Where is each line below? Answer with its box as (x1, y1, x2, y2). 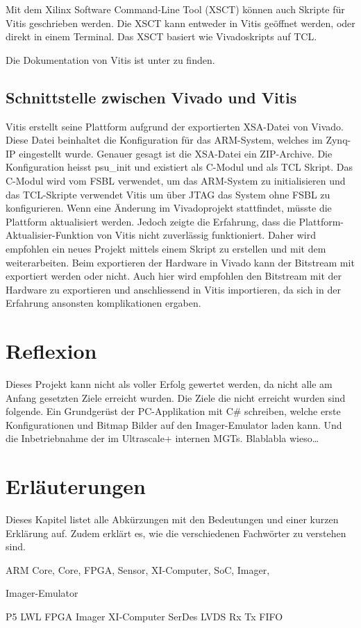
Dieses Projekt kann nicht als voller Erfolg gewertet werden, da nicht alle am (6, 377, 333, 391)
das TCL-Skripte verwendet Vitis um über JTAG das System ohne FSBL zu (6, 187, 330, 201)
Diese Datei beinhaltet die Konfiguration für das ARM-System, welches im (6, 133, 323, 147)
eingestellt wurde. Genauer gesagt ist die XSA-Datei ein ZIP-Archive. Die (19, 146, 333, 160)
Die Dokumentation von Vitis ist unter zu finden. (6, 52, 215, 67)
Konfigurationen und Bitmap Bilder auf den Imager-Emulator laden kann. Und (6, 417, 342, 432)
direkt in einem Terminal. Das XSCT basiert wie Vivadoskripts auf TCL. (6, 29, 317, 44)
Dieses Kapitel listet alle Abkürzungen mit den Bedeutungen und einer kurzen (6, 512, 339, 527)
